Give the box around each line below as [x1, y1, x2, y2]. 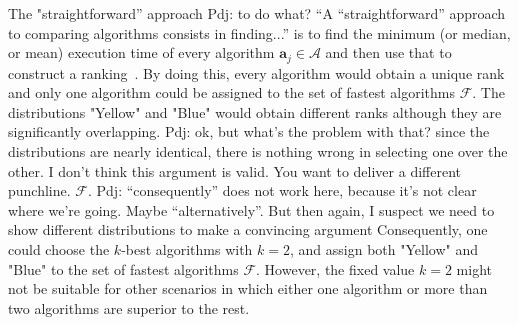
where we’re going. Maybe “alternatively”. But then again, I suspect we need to [8, 199, 495, 220]
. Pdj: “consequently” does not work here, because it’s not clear [87, 180, 477, 201]
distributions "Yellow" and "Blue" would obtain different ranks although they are [8, 101, 502, 122]
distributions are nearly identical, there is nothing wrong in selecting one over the [8, 141, 508, 162]
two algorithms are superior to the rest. [8, 297, 250, 318]
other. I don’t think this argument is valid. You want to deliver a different [8, 160, 461, 181]
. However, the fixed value [256, 258, 415, 279]
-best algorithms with [121, 238, 253, 259]
